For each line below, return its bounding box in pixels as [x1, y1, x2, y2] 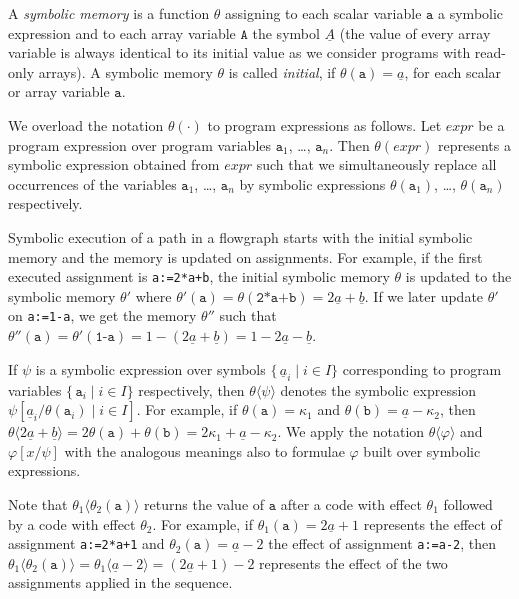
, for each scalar [404, 61, 502, 82]
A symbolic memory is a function [8, 3, 210, 23]
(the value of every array [339, 22, 491, 43]
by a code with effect [8, 513, 136, 534]
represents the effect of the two [259, 552, 448, 573]
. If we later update [364, 285, 484, 306]
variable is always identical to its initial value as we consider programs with [8, 42, 471, 63]
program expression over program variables [8, 134, 272, 155]
